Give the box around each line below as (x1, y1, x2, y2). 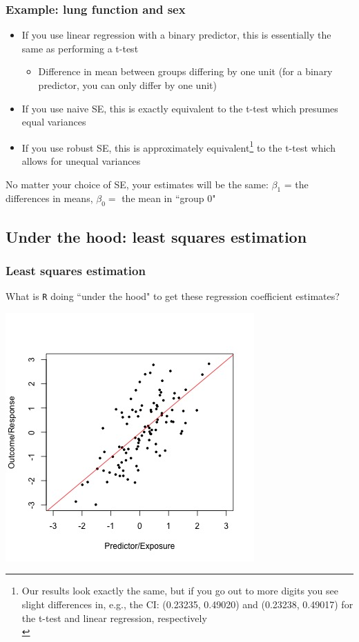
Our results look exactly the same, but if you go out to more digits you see (21, 583, 338, 598)
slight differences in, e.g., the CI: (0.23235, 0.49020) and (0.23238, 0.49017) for (21, 597, 353, 612)
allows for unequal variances (21, 154, 141, 168)
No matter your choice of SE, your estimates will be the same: (6, 177, 269, 191)
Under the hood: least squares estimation (6, 225, 307, 247)
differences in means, (6, 191, 93, 205)
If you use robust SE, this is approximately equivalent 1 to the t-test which (21, 138, 336, 154)
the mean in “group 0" (122, 191, 216, 205)
